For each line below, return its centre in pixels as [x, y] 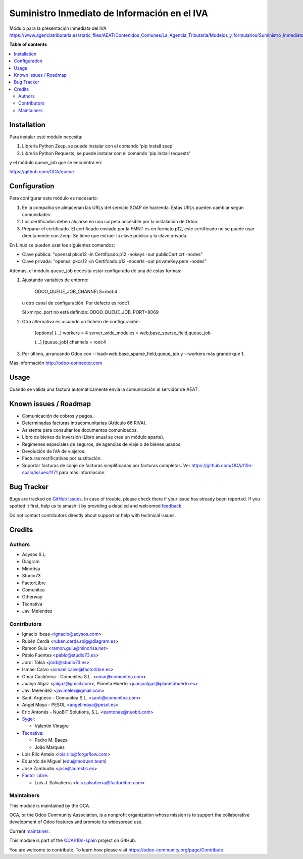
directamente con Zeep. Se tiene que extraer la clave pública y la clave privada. [105, 236]
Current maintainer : [30, 831]
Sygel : [29, 719]
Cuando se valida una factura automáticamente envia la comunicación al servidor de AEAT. [104, 389]
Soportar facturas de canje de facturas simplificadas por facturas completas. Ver [106, 465]
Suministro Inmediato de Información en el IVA [109, 13]
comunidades [36, 214]
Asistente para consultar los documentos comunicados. [80, 430]
